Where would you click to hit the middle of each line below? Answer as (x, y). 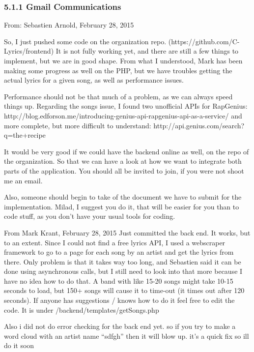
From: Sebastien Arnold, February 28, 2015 (69, 25)
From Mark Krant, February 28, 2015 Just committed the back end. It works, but (127, 232)
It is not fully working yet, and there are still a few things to (147, 51)
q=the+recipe (25, 135)
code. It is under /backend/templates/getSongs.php (82, 309)
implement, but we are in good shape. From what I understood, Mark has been (123, 60)
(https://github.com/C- (204, 41)
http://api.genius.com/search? (199, 125)
